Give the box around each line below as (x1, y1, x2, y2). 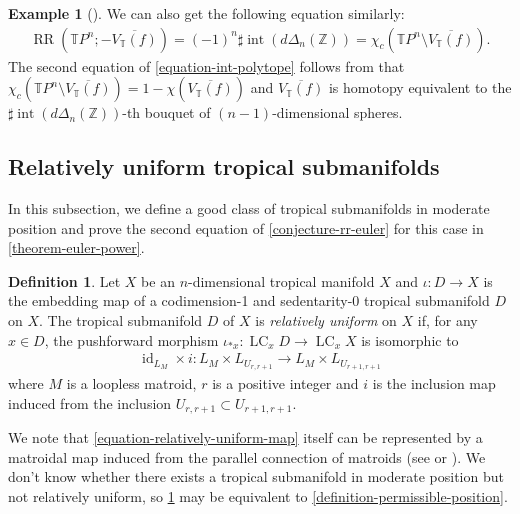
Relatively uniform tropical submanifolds (8, 151, 440, 182)
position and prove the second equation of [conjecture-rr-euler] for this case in (8, 217, 484, 238)
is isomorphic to (361, 329, 459, 350)
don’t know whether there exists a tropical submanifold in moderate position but (8, 466, 504, 487)
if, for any (417, 309, 478, 330)
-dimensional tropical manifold (188, 270, 375, 291)
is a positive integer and (212, 373, 359, 394)
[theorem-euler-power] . (8, 237, 145, 258)
